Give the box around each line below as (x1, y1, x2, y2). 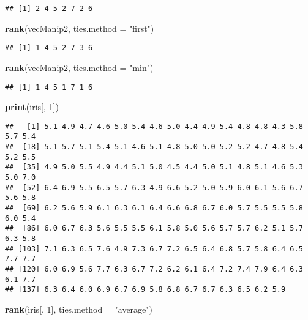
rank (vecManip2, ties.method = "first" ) (5, 21, 154, 34)
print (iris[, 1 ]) (5, 100, 59, 113)
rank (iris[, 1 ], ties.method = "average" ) (5, 302, 152, 315)
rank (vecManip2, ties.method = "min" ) (5, 61, 154, 73)
